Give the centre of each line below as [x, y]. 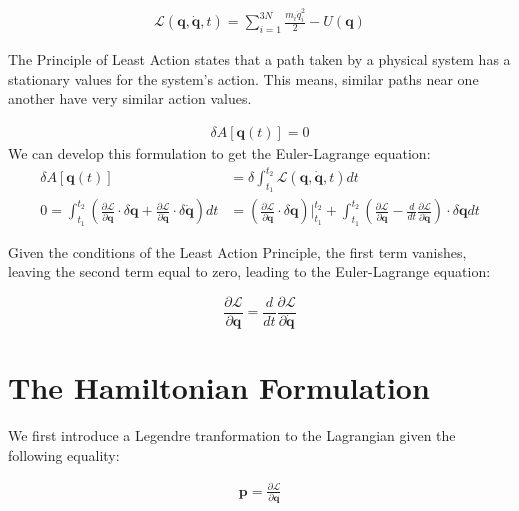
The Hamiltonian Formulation [219, 387]
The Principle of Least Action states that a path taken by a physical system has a [259, 59]
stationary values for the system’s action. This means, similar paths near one [243, 78]
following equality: [64, 454]
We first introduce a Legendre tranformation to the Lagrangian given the [232, 435]
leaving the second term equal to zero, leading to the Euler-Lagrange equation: [249, 271]
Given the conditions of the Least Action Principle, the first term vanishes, [237, 251]
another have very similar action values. [130, 98]
